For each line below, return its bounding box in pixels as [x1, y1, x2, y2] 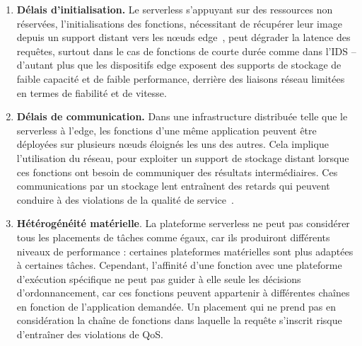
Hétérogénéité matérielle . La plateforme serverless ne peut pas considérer [16, 216, 350, 231]
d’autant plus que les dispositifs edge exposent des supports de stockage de [16, 57, 341, 72]
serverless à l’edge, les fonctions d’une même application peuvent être [16, 122, 317, 137]
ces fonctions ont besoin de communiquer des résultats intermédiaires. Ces [16, 164, 338, 179]
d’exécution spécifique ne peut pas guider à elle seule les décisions [16, 271, 301, 286]
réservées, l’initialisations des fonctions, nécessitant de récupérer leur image [16, 16, 342, 30]
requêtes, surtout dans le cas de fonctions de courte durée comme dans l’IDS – [16, 43, 356, 58]
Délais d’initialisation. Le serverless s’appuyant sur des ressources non [16, 2, 333, 16]
